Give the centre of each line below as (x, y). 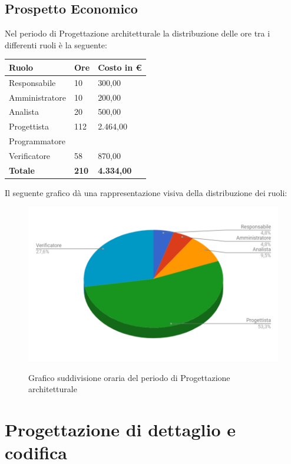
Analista (24, 112)
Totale (22, 170)
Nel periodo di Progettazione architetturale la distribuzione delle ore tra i (138, 33)
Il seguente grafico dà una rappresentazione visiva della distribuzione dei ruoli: (146, 192)
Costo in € (120, 67)
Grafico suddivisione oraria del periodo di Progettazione (129, 377)
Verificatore (30, 155)
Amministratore (37, 97)
